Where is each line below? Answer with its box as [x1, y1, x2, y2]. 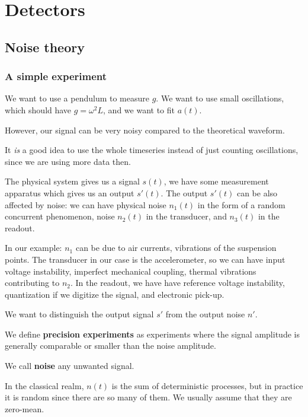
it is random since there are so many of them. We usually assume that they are [5, 391, 292, 403]
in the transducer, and [146, 210, 227, 222]
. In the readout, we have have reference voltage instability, [70, 276, 285, 289]
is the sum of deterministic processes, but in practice [111, 379, 303, 391]
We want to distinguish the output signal [5, 308, 154, 320]
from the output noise [165, 308, 245, 320]
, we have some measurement [163, 175, 269, 187]
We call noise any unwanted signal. [5, 359, 134, 372]
